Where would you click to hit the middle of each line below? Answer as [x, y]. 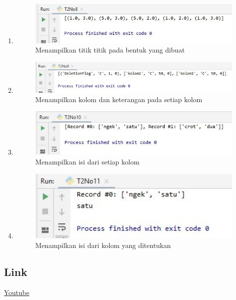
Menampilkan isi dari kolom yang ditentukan [103, 245]
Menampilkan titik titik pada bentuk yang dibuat [110, 50]
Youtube [17, 292]
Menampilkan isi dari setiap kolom [87, 161]
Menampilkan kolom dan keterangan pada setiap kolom [119, 99]
